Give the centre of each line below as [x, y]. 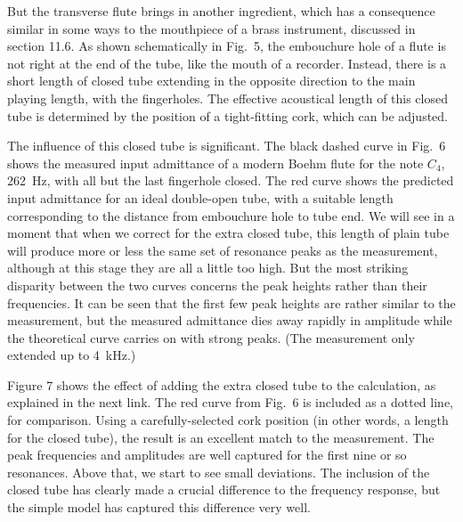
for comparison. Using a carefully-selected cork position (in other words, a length [228, 420]
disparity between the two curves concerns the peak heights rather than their [217, 285]
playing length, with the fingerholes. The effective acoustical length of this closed [227, 98]
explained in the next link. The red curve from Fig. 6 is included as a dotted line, [230, 402]
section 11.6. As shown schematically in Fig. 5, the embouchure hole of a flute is [227, 46]
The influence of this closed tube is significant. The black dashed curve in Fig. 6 [227, 146]
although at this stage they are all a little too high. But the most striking [208, 268]
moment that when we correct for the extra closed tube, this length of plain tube [228, 233]
